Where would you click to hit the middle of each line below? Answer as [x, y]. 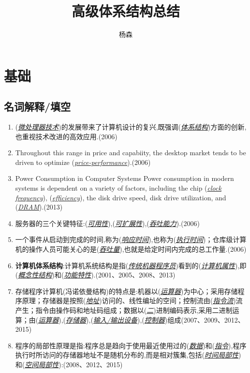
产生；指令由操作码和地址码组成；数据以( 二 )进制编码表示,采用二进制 [124, 310]
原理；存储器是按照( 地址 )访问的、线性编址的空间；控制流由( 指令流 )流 [132, 300]
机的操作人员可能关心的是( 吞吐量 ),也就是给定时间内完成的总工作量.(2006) [131, 249]
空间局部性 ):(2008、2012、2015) [74, 364]
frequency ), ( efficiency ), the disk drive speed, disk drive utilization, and [121, 197]
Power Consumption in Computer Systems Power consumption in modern [125, 178]
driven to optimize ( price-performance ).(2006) [83, 162]
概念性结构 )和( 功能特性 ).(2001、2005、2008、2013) [97, 275]
